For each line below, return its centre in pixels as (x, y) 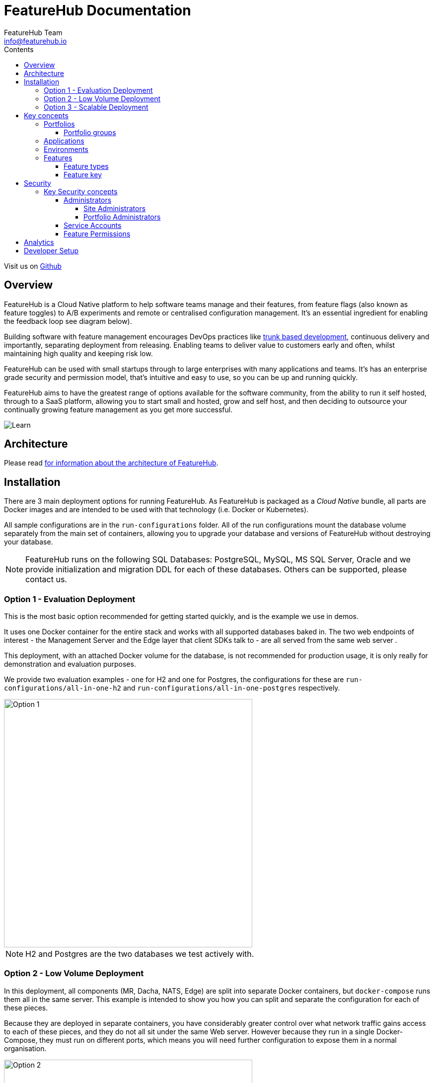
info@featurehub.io (36, 41)
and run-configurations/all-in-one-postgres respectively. (231, 688)
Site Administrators (115, 208)
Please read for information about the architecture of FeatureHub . (111, 463)
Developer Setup (51, 250)
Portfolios (59, 124)
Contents (19, 49)
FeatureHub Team (33, 32)
